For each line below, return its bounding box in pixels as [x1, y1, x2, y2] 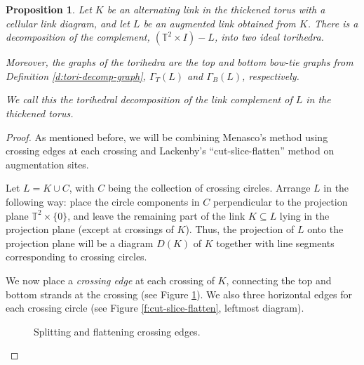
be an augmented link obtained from [143, 15, 296, 30]
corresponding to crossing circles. [6, 249, 147, 264]
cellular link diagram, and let [6, 15, 130, 30]
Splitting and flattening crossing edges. [34, 324, 201, 338]
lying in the [279, 208, 330, 223]
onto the [307, 222, 344, 237]
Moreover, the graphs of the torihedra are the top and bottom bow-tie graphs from [6, 55, 353, 69]
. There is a [307, 15, 358, 30]
